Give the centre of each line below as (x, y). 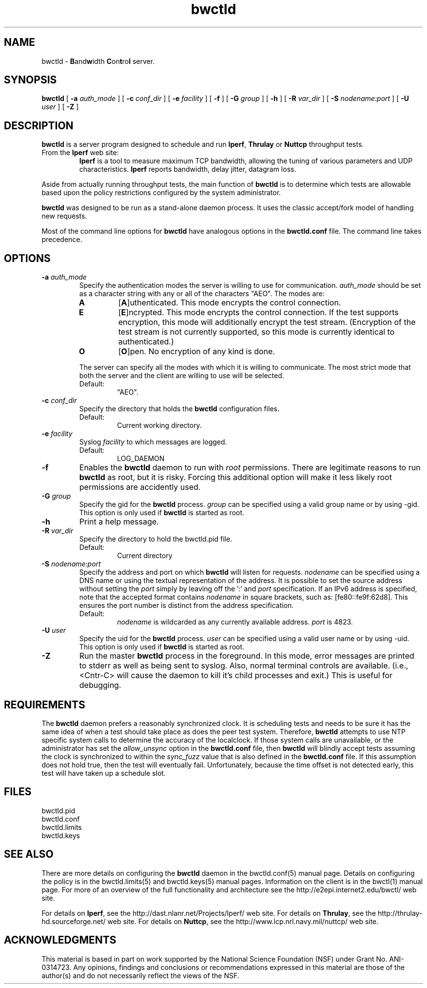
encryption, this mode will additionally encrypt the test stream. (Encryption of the (267, 322)
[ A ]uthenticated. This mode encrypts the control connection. (230, 303)
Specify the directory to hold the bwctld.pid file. (156, 539)
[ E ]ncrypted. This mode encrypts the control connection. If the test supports (258, 313)
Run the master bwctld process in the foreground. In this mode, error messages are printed (247, 656)
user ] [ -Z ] (60, 107)
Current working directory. (159, 425)
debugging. (100, 685)
